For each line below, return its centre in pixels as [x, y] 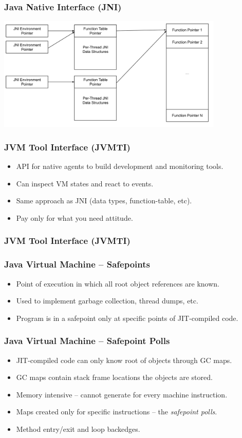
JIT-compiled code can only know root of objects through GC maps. [124, 360]
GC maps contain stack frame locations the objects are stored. [114, 377]
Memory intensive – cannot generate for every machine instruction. [122, 394]
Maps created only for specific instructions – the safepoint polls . [117, 412]
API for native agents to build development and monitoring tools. [120, 166]
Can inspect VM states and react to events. [85, 183]
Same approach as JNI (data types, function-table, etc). [104, 201]
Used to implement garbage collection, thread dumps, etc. [107, 301]
